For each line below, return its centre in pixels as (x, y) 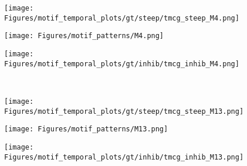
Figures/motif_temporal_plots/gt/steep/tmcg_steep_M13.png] (124, 111)
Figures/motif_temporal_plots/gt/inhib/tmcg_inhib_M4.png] (122, 64)
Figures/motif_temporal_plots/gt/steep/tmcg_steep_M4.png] (122, 18)
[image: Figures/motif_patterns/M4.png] (84, 36)
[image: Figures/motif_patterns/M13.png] (86, 129)
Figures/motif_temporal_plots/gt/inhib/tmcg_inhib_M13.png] (124, 157)
